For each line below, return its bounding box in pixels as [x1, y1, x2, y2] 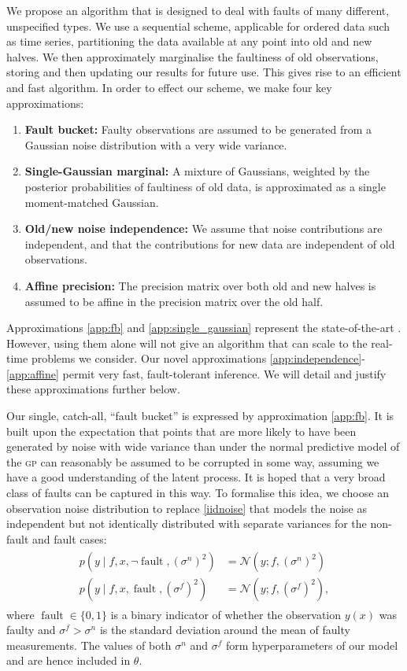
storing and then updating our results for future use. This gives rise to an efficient [6, 64, 401, 80]
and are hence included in [6, 652, 131, 669]
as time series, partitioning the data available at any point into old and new [6, 33, 372, 50]
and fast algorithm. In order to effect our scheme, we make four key [6, 79, 332, 95]
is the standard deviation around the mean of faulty [99, 621, 350, 638]
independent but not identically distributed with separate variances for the [6, 515, 367, 532]
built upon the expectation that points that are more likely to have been [6, 422, 357, 439]
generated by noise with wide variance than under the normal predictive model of [6, 438, 400, 455]
